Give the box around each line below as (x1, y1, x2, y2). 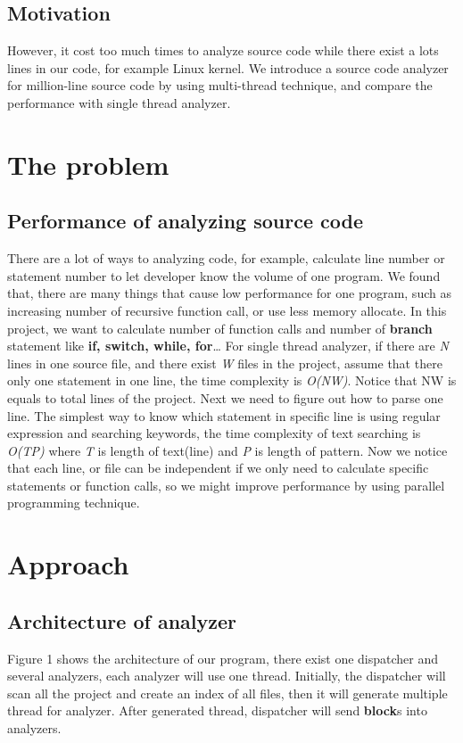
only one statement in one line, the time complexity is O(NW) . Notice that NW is (7, 371, 457, 390)
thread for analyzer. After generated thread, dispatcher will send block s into (7, 701, 427, 720)
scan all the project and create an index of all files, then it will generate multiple (7, 683, 448, 702)
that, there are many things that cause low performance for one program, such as (7, 284, 451, 302)
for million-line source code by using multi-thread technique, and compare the (7, 76, 433, 95)
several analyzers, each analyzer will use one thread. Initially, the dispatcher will (7, 666, 446, 685)
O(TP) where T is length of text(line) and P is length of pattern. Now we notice (7, 441, 448, 459)
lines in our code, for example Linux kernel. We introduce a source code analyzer (7, 58, 449, 77)
